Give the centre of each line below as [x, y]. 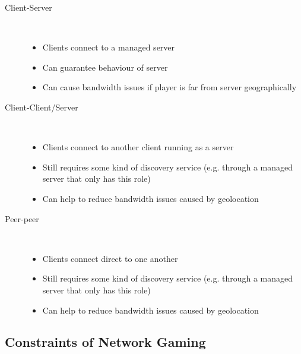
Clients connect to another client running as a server [138, 147]
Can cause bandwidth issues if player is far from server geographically [169, 87]
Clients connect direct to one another [110, 258]
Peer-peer [22, 218]
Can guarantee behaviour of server [105, 67]
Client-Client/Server [42, 107]
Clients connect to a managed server [109, 47]
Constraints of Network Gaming [105, 342]
